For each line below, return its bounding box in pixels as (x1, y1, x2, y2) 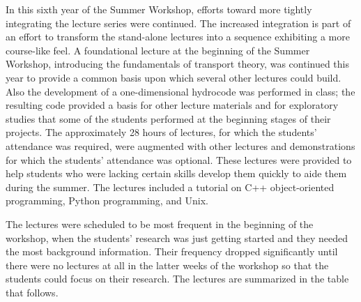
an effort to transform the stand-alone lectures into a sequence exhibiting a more (6, 29, 350, 44)
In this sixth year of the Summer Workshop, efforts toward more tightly (6, 2, 312, 16)
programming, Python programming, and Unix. (6, 193, 208, 208)
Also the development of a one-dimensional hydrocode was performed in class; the (6, 84, 355, 98)
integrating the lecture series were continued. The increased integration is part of (6, 15, 351, 30)
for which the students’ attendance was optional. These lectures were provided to (6, 152, 352, 167)
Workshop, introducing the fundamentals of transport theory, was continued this (6, 56, 349, 71)
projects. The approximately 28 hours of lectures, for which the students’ (6, 125, 317, 139)
